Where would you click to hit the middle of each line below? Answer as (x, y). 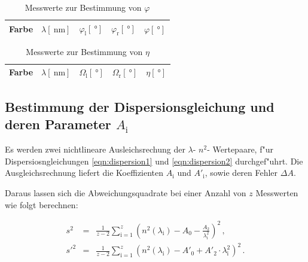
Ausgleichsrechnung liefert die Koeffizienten (84, 173)
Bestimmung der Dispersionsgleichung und (140, 106)
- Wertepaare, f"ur (240, 149)
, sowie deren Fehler (241, 173)
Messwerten (277, 192)
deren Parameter (58, 124)
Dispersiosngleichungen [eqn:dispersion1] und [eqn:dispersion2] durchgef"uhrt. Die (154, 161)
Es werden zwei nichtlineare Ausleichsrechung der (95, 149)
